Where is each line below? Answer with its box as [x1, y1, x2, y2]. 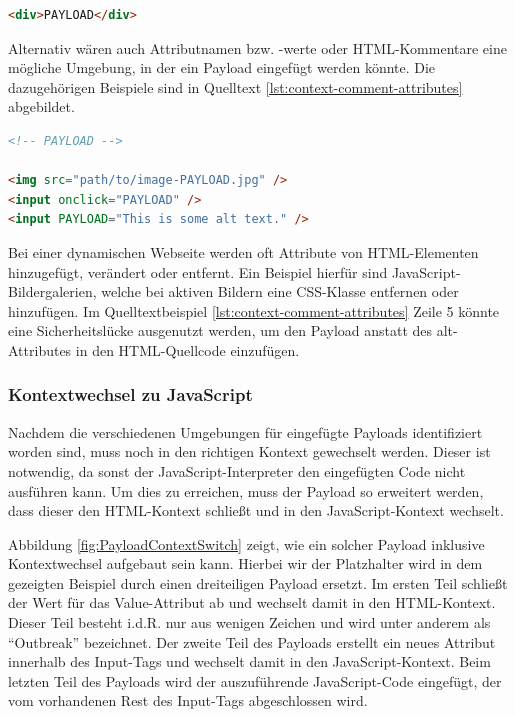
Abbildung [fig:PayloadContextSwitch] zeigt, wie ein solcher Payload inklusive [8, 533, 485, 554]
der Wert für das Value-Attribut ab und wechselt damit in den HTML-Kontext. [8, 592, 496, 613]
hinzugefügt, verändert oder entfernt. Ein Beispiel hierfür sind [8, 261, 388, 282]
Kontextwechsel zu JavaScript [8, 382, 253, 407]
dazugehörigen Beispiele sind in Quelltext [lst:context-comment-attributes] [8, 76, 463, 97]
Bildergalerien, [8, 281, 97, 302]
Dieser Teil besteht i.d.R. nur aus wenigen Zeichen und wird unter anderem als [8, 612, 491, 633]
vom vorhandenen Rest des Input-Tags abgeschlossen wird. [8, 690, 368, 711]
